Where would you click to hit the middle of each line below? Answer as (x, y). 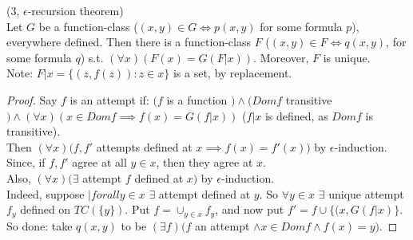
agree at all (99, 162)
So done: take (40, 225)
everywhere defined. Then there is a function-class (129, 42)
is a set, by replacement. (232, 73)
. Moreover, (281, 57)
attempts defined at (144, 146)
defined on (46, 209)
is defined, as (296, 115)
